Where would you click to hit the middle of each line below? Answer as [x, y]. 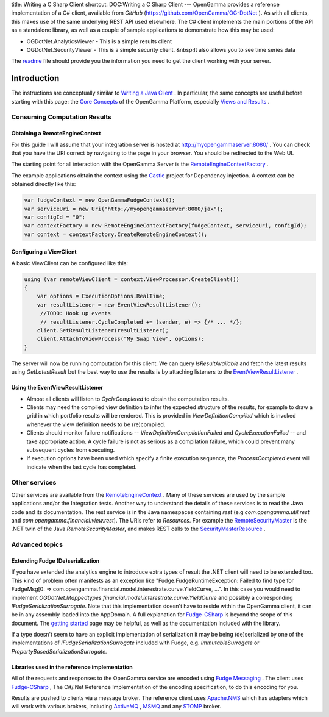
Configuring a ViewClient [44, 252]
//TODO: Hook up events [76, 313]
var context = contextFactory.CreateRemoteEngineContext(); [116, 234]
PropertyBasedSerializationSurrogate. [59, 651]
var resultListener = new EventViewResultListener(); [119, 305]
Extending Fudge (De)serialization [55, 560]
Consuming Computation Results [62, 117]
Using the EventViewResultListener [57, 388]
